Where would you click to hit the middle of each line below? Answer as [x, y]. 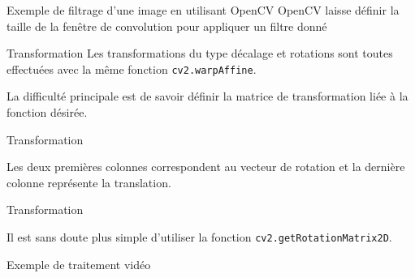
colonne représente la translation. [89, 182]
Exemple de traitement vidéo [79, 264]
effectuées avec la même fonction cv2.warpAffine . [132, 68]
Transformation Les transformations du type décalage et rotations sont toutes [200, 53]
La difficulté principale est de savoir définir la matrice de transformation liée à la [207, 96]
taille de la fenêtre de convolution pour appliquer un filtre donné [167, 26]
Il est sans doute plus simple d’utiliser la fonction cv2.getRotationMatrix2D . [199, 237]
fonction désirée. [47, 112]
